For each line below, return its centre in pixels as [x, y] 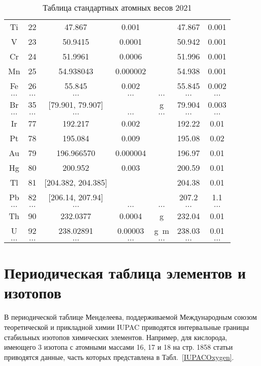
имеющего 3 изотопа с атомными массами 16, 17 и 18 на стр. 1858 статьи [119, 347]
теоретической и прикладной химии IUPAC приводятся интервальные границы [127, 327]
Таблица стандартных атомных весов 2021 [117, 7]
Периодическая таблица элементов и [125, 273]
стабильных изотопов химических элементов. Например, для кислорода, [116, 337]
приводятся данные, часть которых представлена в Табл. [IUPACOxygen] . [119, 357]
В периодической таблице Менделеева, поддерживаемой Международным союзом [130, 317]
